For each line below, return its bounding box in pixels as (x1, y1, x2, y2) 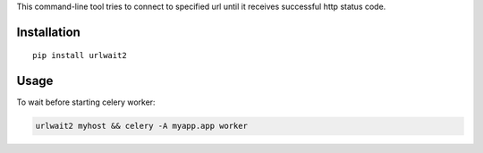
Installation (16, 24, 80, 39)
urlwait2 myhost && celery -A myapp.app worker (35, 121, 248, 132)
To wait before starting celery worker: (16, 97, 156, 107)
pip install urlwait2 (32, 50, 127, 61)
